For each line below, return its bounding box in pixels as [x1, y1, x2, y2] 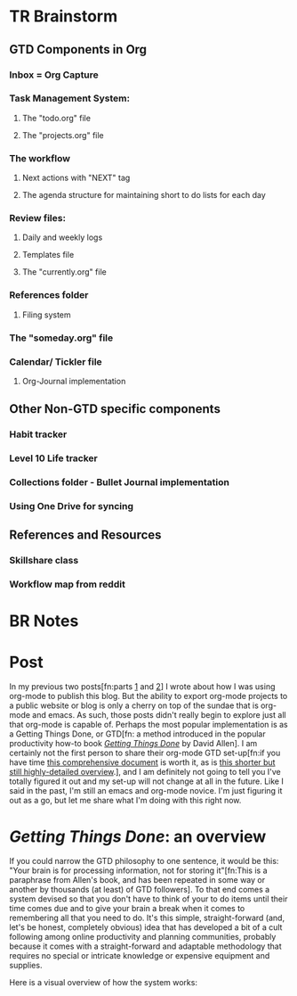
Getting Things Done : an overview [9, 827, 267, 846]
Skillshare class [9, 555, 79, 567]
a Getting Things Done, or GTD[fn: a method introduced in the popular [9, 728, 266, 739]
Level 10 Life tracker [9, 452, 98, 465]
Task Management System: [9, 92, 131, 104]
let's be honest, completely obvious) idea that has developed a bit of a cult [9, 922, 283, 933]
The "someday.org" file [9, 332, 114, 344]
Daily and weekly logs [21, 232, 103, 243]
